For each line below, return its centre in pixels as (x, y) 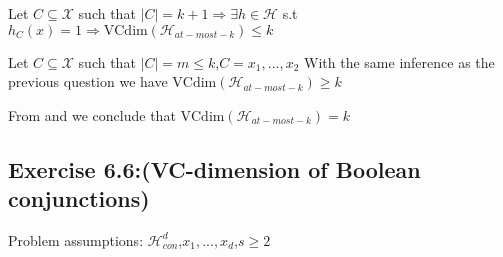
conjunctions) (79, 198)
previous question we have (88, 81)
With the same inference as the (399, 61)
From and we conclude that (92, 114)
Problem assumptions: (76, 239)
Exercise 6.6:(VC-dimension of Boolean (214, 168)
